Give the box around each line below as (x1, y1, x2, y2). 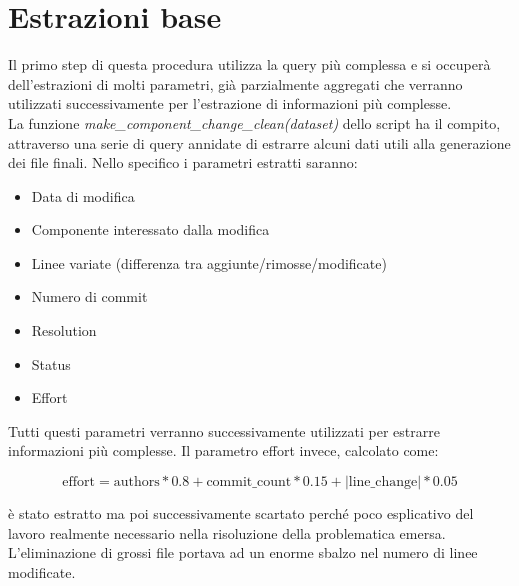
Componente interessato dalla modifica (31, 219, 270, 240)
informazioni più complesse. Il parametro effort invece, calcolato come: (8, 440, 439, 461)
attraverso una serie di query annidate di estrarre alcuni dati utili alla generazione (8, 132, 511, 153)
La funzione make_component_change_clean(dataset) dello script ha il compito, (8, 112, 501, 133)
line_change (348, 475, 418, 490)
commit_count (206, 475, 292, 490)
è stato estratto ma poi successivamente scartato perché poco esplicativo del (8, 503, 474, 524)
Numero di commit (31, 286, 148, 307)
